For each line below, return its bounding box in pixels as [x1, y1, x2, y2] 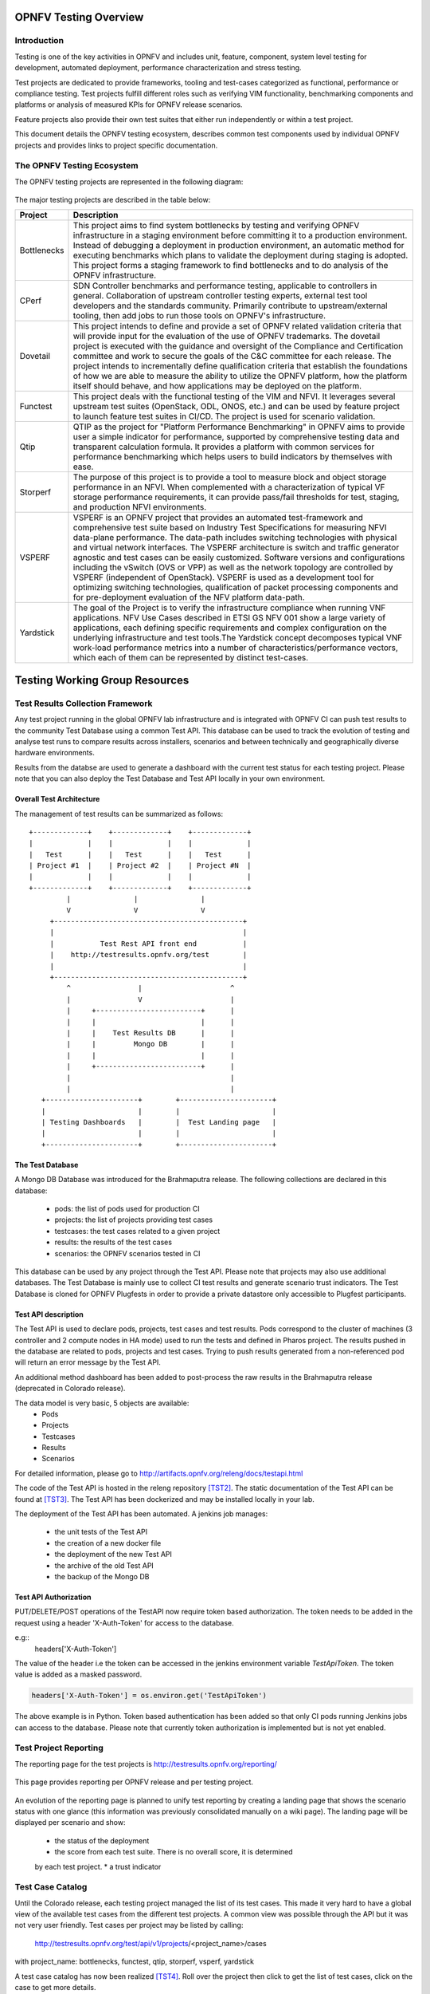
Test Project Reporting [14, 1743, 104, 1754]
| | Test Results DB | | [66, 1028, 235, 1037]
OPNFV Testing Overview [14, 10, 144, 24]
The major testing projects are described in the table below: [14, 195, 211, 205]
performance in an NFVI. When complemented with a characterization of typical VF [72, 482, 385, 493]
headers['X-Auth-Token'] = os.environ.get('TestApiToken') [31, 1691, 267, 1700]
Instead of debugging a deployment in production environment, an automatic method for [72, 240, 405, 251]
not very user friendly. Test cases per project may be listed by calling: [14, 1921, 244, 1930]
